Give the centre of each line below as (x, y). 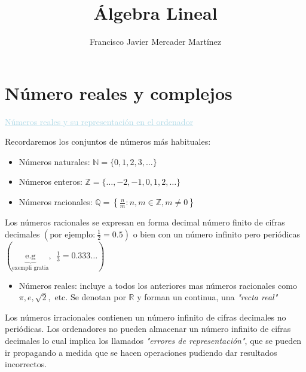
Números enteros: (51, 182)
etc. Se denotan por (90, 297)
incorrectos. (26, 364)
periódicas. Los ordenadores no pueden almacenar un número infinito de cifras (148, 329)
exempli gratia (30, 268)
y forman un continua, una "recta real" (207, 297)
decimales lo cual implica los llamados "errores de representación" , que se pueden (153, 340)
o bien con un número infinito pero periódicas (217, 234)
